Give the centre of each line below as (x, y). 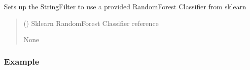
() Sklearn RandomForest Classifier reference (91, 23)
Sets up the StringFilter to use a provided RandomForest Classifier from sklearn (125, 6)
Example (22, 61)
